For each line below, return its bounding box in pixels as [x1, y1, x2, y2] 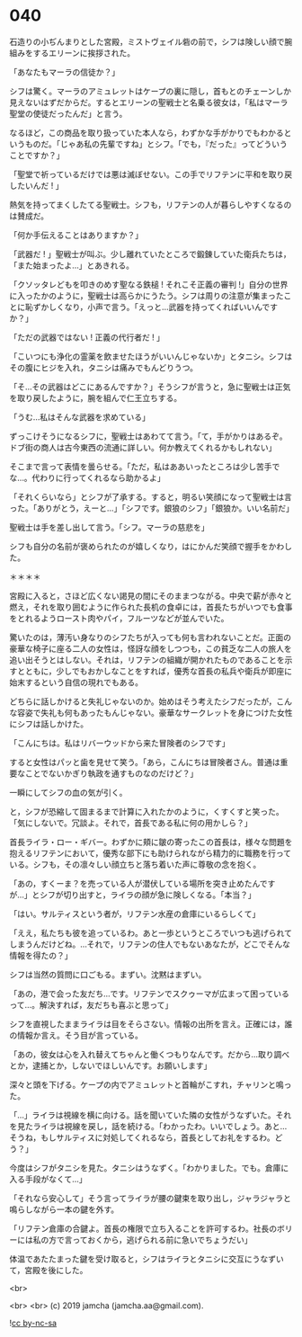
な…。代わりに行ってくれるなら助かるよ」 [9, 472, 165, 483]
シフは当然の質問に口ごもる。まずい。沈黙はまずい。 [9, 968, 207, 980]
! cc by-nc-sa [9, 1317, 57, 1328]
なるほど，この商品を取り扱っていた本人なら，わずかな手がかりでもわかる [9, 127, 285, 138]
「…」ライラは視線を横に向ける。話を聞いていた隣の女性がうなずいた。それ [9, 1110, 292, 1120]
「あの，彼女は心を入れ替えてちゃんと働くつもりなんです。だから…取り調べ [9, 1048, 290, 1059]
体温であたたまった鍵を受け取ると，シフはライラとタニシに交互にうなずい [9, 1253, 285, 1264]
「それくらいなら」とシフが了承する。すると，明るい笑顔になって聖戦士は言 [9, 491, 292, 502]
